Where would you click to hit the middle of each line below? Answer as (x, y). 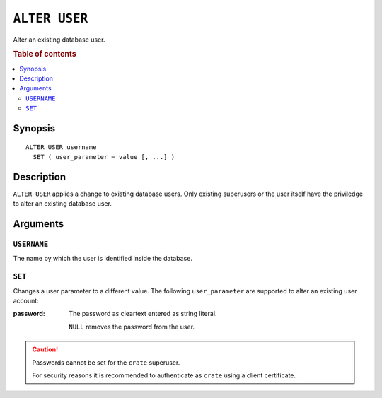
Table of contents (45, 54)
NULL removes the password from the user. (132, 327)
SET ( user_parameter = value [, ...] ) (104, 157)
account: (26, 300)
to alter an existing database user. (63, 204)
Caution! (45, 349)
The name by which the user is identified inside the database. (103, 259)
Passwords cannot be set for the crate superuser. (106, 362)
